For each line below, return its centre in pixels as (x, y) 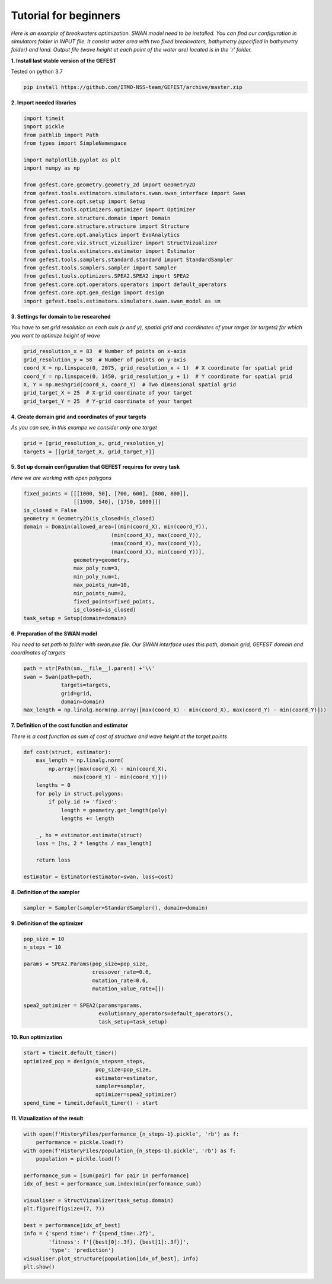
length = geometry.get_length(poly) (114, 810)
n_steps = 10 (42, 947)
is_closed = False (50, 510)
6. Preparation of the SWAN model (54, 633)
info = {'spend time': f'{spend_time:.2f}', (89, 1234)
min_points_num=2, (100, 593)
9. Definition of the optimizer (47, 923)
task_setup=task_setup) (133, 1022)
